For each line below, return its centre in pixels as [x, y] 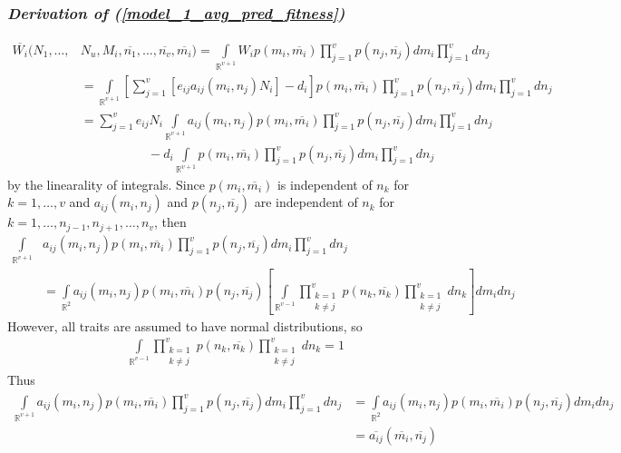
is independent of [325, 184]
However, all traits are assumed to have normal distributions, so [185, 325]
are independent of [306, 202]
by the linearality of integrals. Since [106, 184]
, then [170, 222]
